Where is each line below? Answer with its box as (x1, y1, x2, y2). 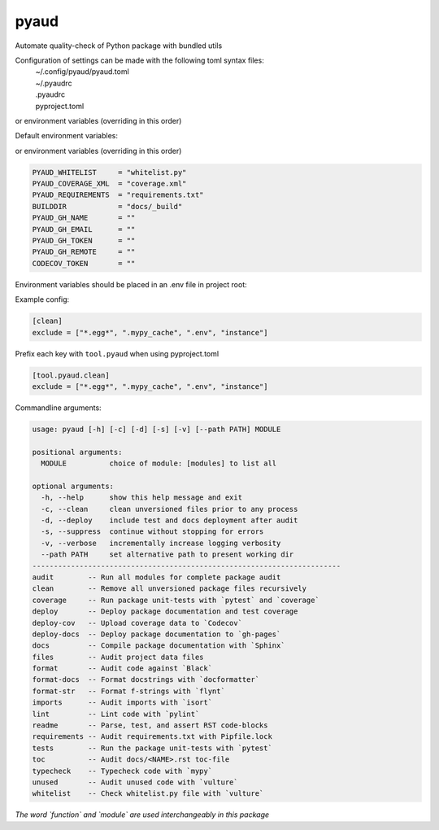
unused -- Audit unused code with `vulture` (32, 777, 239, 787)
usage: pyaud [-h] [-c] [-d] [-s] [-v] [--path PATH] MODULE (32, 424, 281, 434)
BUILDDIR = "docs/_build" (32, 202, 183, 211)
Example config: (15, 295, 70, 304)
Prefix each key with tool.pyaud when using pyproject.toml (15, 348, 219, 358)
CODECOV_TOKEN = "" (32, 259, 136, 268)
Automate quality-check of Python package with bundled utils (15, 41, 223, 50)
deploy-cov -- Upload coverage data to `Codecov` (32, 618, 243, 627)
